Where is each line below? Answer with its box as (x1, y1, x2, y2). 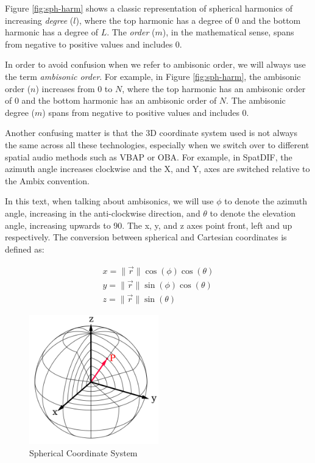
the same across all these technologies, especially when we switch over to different (5, 138, 310, 151)
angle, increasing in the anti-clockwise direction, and (5, 206, 200, 219)
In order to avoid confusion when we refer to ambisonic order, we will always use (5, 58, 306, 71)
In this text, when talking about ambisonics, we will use (5, 195, 214, 207)
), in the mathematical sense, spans (162, 26, 294, 38)
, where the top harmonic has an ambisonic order (122, 82, 306, 95)
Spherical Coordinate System (29, 446, 138, 459)
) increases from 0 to (35, 82, 113, 95)
